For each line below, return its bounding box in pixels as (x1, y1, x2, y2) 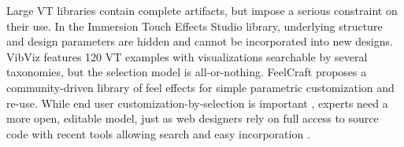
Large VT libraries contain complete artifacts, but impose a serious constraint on (6, 2, 398, 18)
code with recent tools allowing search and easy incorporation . (6, 125, 310, 141)
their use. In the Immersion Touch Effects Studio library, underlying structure (6, 17, 383, 34)
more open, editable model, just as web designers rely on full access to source (6, 110, 379, 127)
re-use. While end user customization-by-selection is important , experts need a (6, 94, 388, 111)
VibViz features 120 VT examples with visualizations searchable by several (6, 48, 368, 64)
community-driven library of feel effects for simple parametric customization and (6, 79, 395, 95)
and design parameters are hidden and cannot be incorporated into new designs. (6, 33, 393, 50)
